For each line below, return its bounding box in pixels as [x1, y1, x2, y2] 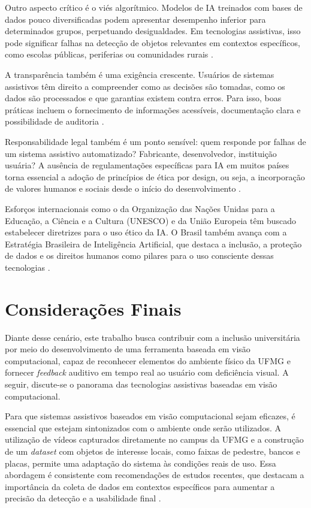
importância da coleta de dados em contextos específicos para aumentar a [5, 480, 275, 492]
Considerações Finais [5, 296, 182, 320]
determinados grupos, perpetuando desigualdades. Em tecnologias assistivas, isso [5, 25, 301, 37]
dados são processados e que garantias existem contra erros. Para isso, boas [5, 92, 282, 104]
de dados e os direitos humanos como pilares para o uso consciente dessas [5, 249, 274, 262]
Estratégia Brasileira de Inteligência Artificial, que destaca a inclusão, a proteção [5, 237, 302, 250]
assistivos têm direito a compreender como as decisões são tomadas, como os [5, 80, 285, 92]
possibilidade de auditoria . [5, 115, 104, 128]
